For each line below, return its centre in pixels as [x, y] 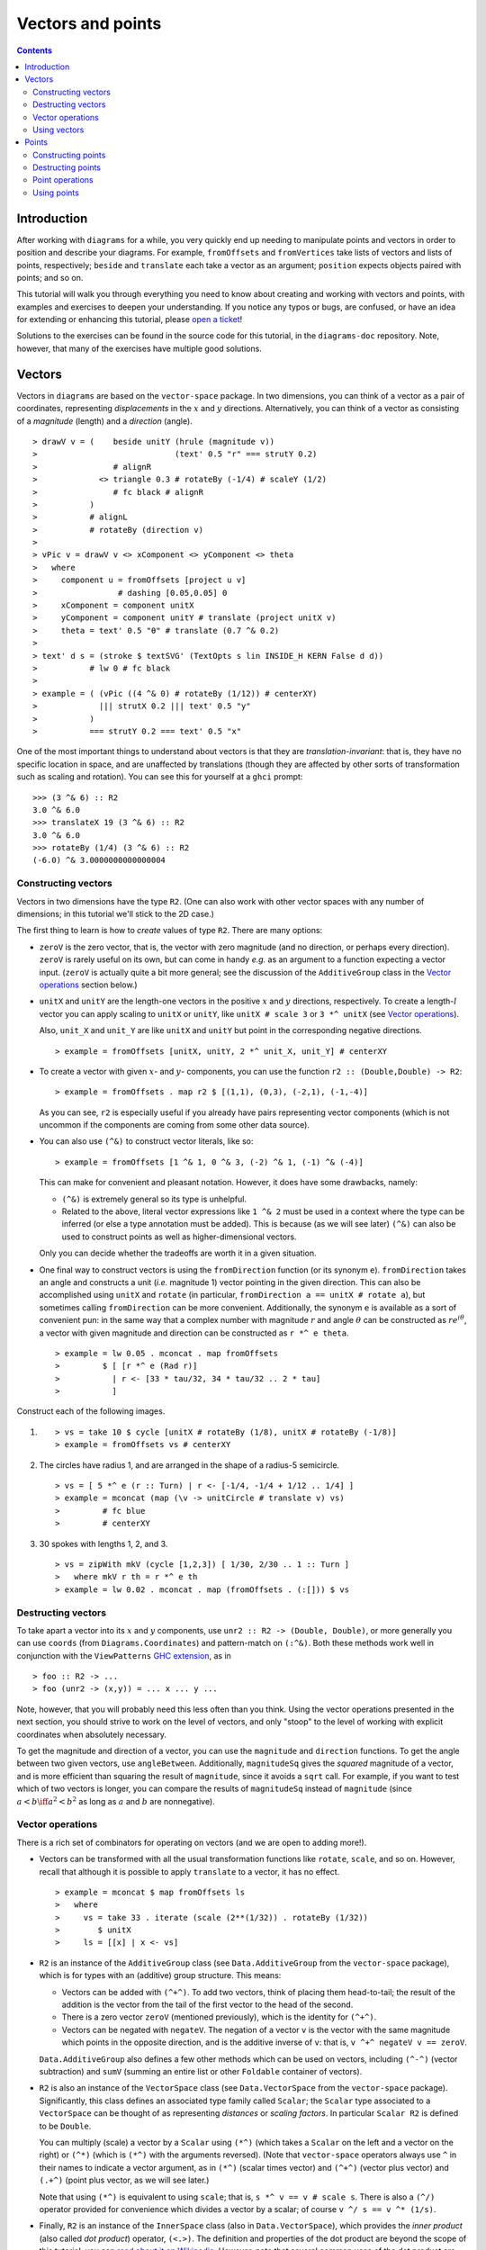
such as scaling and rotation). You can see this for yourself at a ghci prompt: [160, 777]
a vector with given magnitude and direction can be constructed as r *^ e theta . [194, 1333]
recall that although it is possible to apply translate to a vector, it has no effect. [189, 1871]
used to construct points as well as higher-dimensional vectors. [179, 1237]
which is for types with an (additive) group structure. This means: [160, 1975]
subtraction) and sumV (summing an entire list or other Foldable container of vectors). [201, 2071]
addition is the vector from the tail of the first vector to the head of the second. [207, 2005]
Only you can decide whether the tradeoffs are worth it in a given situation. [178, 1253]
